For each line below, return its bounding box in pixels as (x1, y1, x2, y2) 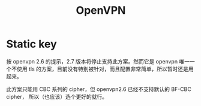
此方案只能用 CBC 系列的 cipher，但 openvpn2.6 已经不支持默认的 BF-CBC (6, 85, 192, 93)
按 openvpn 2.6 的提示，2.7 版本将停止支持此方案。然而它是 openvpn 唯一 (6, 57, 190, 65)
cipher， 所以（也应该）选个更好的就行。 (6, 93, 108, 100)
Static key (6, 37, 57, 51)
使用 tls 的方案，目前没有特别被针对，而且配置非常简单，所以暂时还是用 (16, 65, 194, 72)
